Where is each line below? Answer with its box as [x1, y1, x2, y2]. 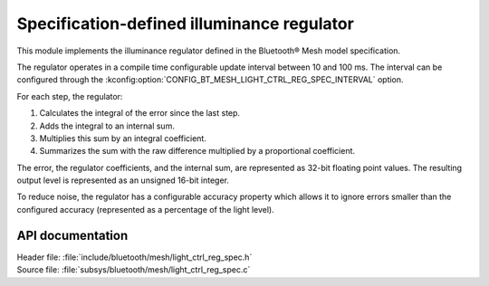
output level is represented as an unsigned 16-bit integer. [16, 175, 230, 186]
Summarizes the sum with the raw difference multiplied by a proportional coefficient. [39, 146, 356, 157]
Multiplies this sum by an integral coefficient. [39, 132, 207, 144]
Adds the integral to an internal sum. [39, 120, 176, 131]
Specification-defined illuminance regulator [16, 14, 355, 33]
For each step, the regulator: [16, 91, 123, 101]
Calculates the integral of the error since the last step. [39, 108, 240, 119]
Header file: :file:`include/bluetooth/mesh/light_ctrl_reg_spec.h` [16, 252, 253, 262]
